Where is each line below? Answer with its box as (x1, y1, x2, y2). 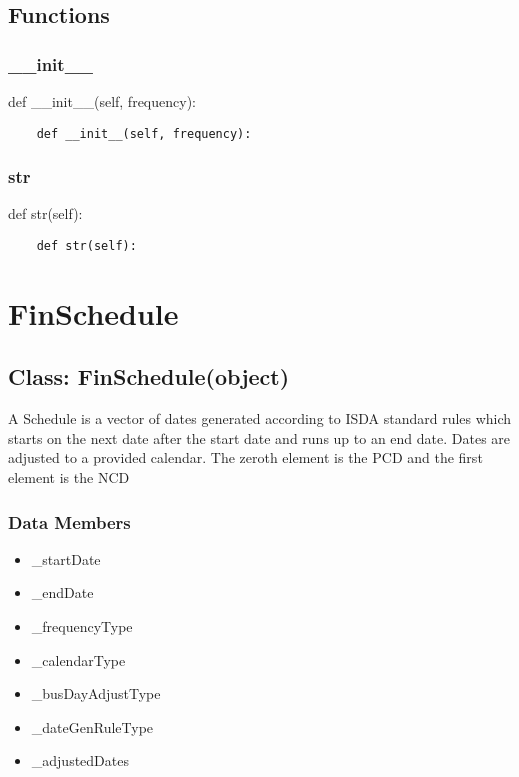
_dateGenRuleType (31, 716, 154, 737)
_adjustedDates (31, 750, 129, 771)
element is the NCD (8, 467, 130, 488)
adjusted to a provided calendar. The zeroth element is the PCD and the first (8, 447, 483, 468)
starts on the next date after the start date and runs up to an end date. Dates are (8, 427, 511, 448)
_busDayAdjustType (31, 683, 161, 704)
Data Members (8, 509, 131, 534)
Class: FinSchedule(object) (8, 361, 290, 392)
